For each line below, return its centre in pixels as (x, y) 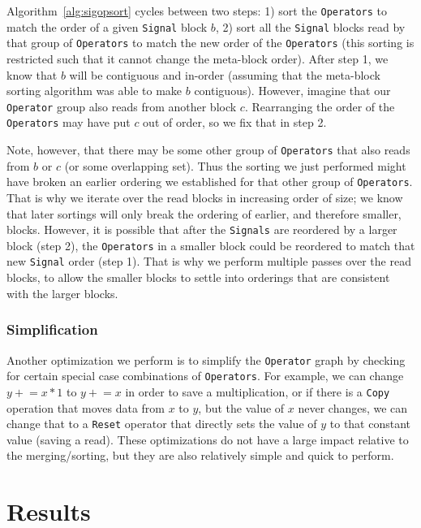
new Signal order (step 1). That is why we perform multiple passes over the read (209, 261)
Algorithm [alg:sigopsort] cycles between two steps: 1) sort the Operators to (197, 11)
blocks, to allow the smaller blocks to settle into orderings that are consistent (198, 277)
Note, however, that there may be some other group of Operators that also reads (208, 150)
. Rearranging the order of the (320, 106)
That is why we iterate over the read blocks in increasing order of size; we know (205, 197)
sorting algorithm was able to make (95, 91)
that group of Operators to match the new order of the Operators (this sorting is (210, 43)
